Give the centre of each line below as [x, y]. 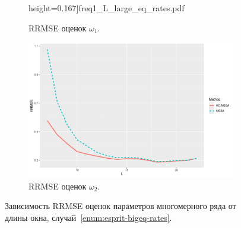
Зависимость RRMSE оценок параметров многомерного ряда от [120, 206]
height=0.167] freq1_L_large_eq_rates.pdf [107, 8]
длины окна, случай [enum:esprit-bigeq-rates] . [88, 218]
